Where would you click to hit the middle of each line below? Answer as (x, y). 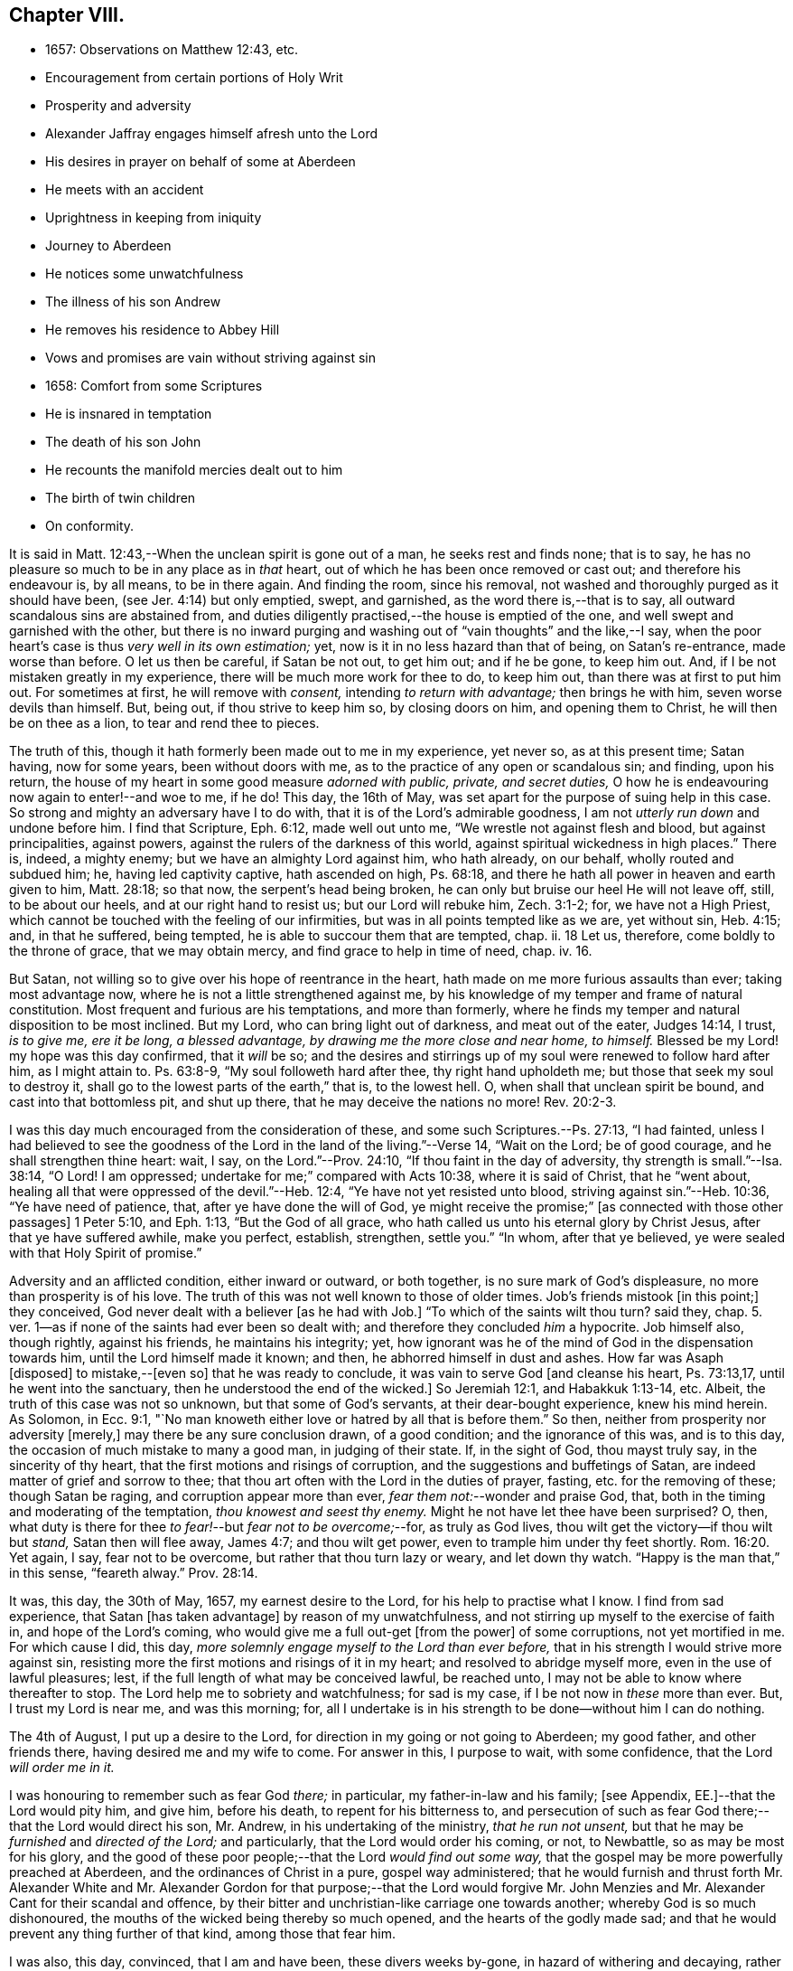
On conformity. (90, 526)
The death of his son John (123, 442)
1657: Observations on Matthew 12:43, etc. (172, 50)
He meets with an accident (125, 190)
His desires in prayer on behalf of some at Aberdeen (201, 162)
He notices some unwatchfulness (145, 274)
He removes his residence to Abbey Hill (163, 330)
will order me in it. (62, 1768)
